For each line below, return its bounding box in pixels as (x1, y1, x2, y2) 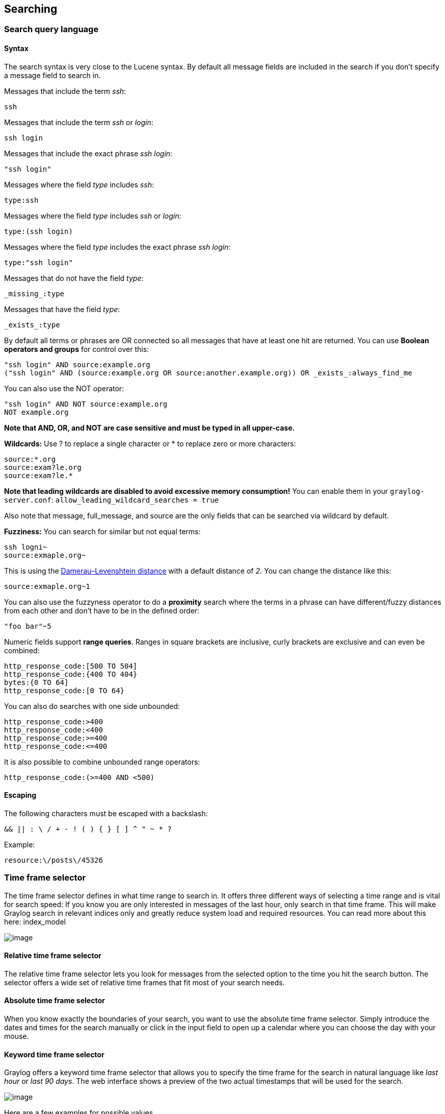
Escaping (4, 791, 37, 800)
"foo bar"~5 (4, 622, 51, 630)
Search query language (4, 24, 99, 35)
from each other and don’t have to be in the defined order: (4, 606, 200, 615)
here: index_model (4, 917, 66, 926)
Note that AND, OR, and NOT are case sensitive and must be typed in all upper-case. (4, 423, 295, 432)
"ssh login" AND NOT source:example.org (4, 399, 168, 408)
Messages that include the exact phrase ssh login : (4, 149, 173, 158)
